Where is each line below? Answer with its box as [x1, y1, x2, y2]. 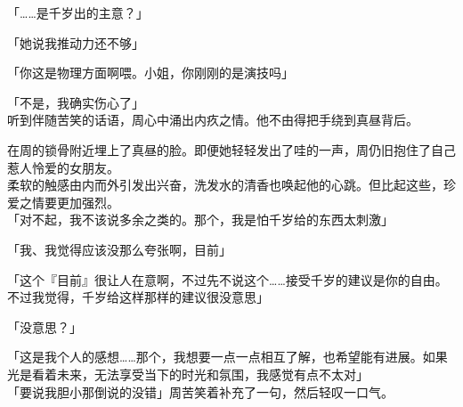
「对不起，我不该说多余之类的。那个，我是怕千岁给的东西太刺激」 [7, 210, 394, 229]
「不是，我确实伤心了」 [7, 93, 144, 111]
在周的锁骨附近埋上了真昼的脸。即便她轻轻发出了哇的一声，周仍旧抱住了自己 [7, 140, 456, 159]
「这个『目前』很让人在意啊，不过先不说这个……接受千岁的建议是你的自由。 [7, 270, 448, 289]
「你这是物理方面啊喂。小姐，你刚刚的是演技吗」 [7, 63, 294, 82]
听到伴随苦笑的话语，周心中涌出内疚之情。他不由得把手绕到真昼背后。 [7, 110, 418, 129]
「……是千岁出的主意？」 [7, 4, 149, 21]
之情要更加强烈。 [19, 192, 119, 211]
